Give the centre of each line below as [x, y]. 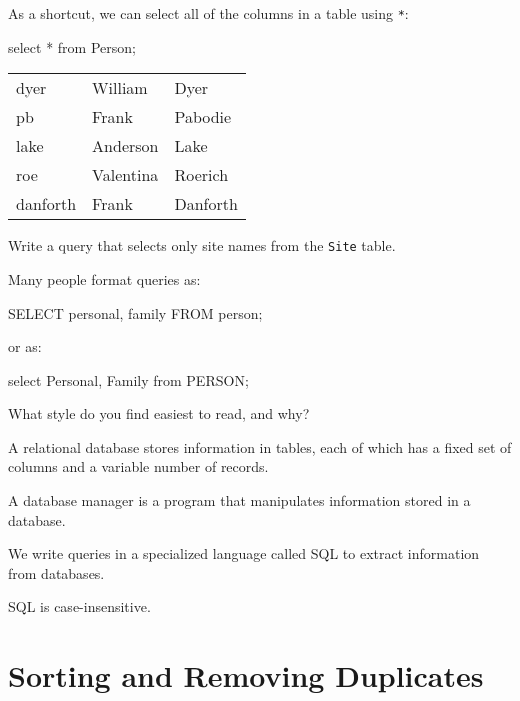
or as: [25, 346]
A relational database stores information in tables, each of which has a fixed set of [260, 446]
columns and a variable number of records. [138, 466]
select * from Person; [72, 46]
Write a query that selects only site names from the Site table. [202, 245]
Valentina [125, 175]
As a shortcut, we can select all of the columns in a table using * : [208, 13]
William [120, 88]
